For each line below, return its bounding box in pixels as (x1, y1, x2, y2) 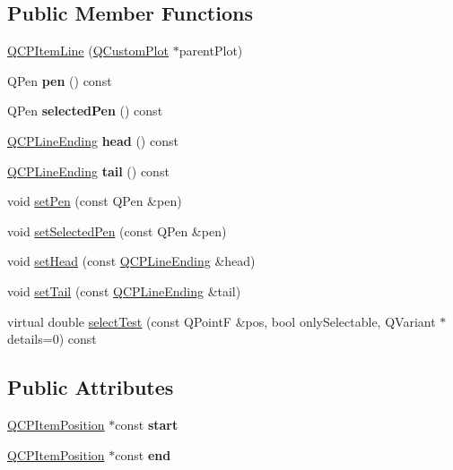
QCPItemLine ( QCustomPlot (7, 41, 169, 60)
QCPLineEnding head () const (7, 131, 179, 150)
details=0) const (7, 329, 97, 348)
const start (115, 414, 179, 433)
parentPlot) (179, 41, 243, 60)
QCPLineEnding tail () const (7, 161, 170, 180)
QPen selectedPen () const (7, 101, 163, 120)
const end (115, 445, 171, 464)
